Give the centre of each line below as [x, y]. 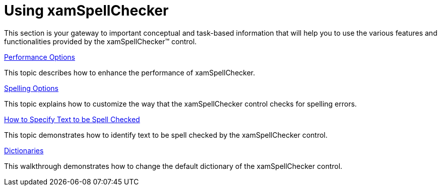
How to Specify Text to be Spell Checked [72, 119]
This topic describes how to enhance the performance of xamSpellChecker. [130, 72]
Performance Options [40, 57]
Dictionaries [24, 150]
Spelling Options [31, 88]
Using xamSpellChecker [86, 11]
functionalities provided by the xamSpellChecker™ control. [101, 41]
